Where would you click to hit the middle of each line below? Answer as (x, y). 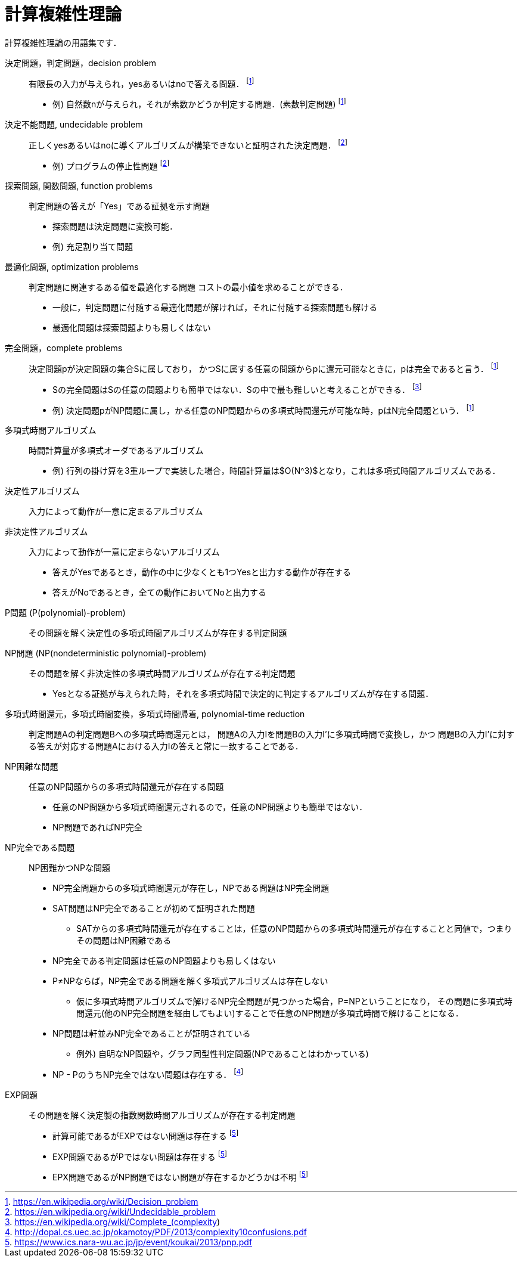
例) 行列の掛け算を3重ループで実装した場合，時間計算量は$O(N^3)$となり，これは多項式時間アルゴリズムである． (276, 471)
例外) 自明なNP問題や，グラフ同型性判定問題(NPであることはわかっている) (223, 1054)
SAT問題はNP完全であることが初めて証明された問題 (154, 908)
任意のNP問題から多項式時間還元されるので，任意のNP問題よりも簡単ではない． (210, 807)
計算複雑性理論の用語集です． (63, 42)
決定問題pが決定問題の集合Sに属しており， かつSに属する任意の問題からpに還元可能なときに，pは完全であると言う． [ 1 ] (264, 368)
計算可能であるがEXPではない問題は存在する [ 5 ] (146, 1135)
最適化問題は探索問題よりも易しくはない (132, 328)
